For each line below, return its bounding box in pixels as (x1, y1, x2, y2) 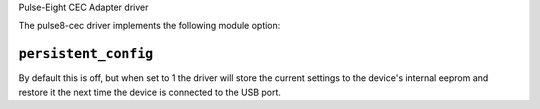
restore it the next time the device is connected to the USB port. (18, 86, 282, 98)
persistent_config (18, 46, 154, 62)
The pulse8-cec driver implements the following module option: (18, 20, 281, 32)
